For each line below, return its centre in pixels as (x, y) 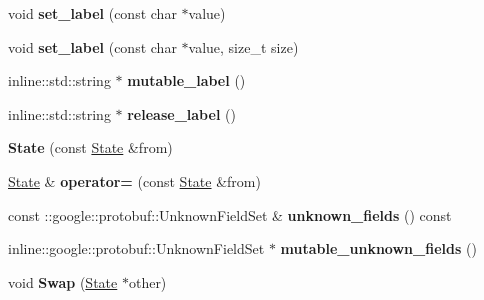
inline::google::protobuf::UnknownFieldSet (136, 248)
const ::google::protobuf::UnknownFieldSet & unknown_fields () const (230, 214)
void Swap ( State (63, 281)
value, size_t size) (243, 46)
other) (147, 281)
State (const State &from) (90, 147)
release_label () (181, 113)
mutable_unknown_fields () (378, 248)
